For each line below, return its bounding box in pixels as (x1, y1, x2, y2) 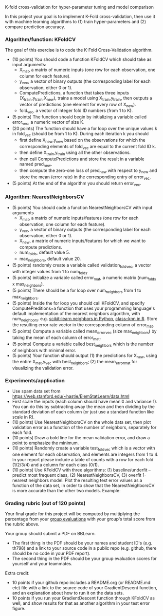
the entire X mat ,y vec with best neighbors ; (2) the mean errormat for (12, 359, 138, 366)
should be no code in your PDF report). (12, 550, 91, 557)
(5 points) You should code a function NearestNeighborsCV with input (12, 205, 153, 210)
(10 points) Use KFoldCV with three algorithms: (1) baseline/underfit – (12, 467, 151, 473)
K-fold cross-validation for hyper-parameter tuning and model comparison (5, 4, 154, 10)
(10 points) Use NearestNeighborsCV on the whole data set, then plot (12, 419, 151, 425)
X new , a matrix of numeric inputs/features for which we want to (19, 238, 146, 245)
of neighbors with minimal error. (12, 347, 76, 353)
